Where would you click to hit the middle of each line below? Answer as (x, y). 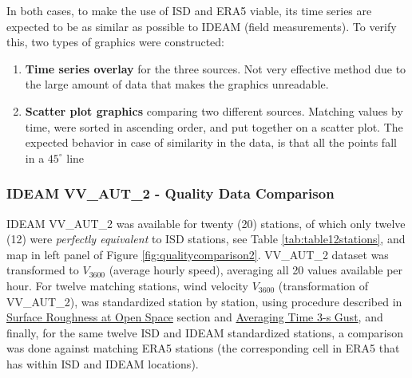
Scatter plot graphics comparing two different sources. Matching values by (214, 110)
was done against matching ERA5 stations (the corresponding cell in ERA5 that (203, 348)
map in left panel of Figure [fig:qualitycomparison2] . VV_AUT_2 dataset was (198, 254)
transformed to (43, 270)
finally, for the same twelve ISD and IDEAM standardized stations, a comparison (205, 332)
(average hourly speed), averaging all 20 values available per (256, 270)
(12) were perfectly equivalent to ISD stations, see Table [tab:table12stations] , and (206, 239)
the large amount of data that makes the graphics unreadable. (177, 84)
